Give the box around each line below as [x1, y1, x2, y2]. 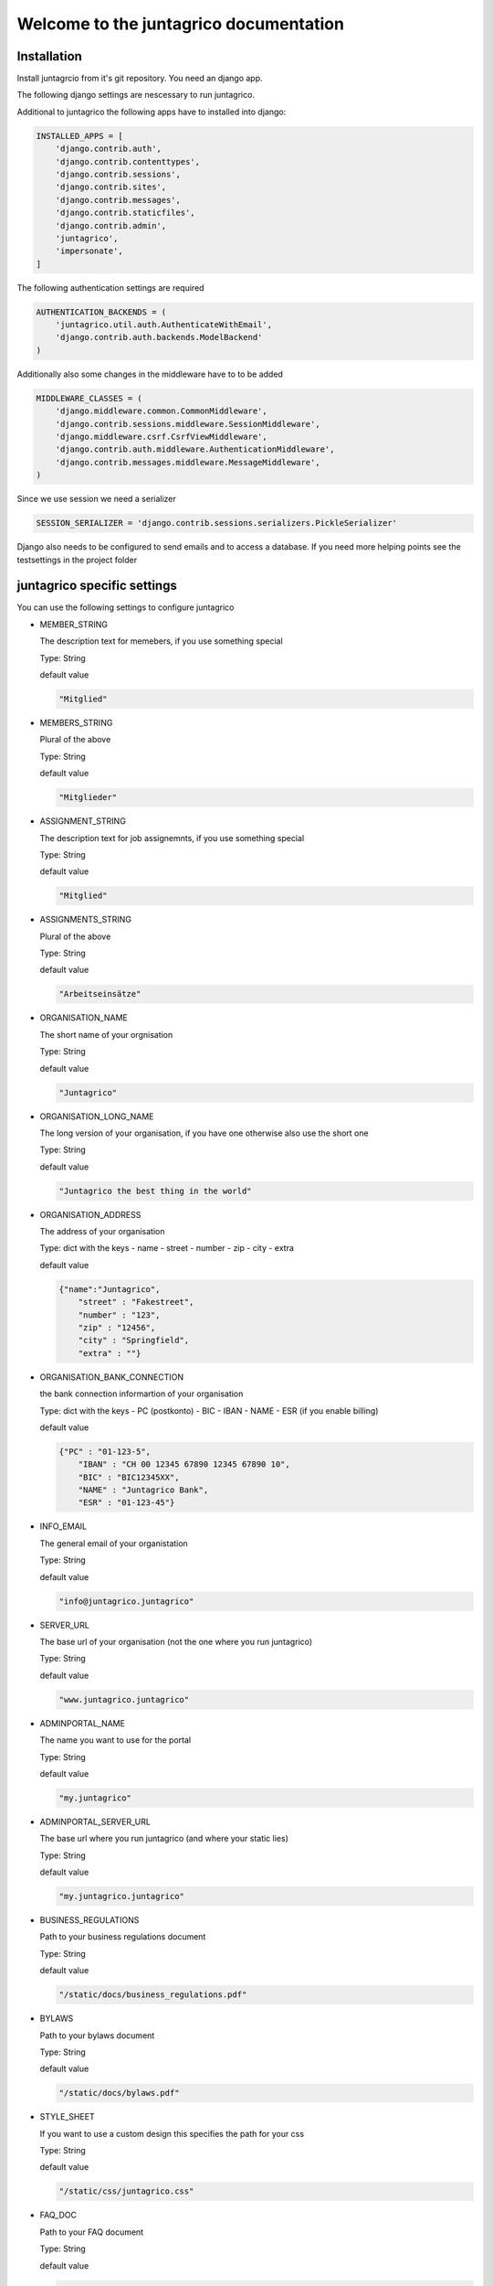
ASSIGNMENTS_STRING [39, 914, 132, 925]
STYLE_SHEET [39, 2111, 95, 2122]
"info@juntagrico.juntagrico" [58, 1596, 194, 1607]
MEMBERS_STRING [39, 717, 113, 728]
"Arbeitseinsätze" [58, 988, 142, 999]
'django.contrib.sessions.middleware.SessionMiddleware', [55, 419, 320, 429]
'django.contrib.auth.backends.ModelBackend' [55, 332, 263, 343]
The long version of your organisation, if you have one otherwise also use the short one [39, 1127, 369, 1138]
